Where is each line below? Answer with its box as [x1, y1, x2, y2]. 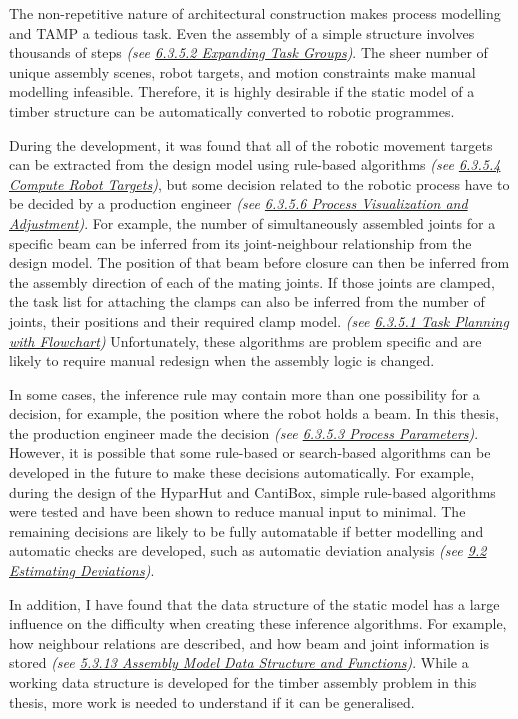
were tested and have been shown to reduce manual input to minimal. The [9, 501, 466, 522]
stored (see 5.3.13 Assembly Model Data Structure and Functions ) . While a [9, 652, 469, 673]
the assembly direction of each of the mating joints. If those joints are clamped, [9, 271, 495, 292]
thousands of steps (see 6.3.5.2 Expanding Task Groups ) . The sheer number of [9, 42, 488, 63]
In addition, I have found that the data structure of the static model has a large [9, 593, 500, 614]
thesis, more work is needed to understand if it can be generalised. [9, 691, 415, 712]
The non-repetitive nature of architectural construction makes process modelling [9, 3, 501, 23]
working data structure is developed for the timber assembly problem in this [9, 672, 477, 692]
